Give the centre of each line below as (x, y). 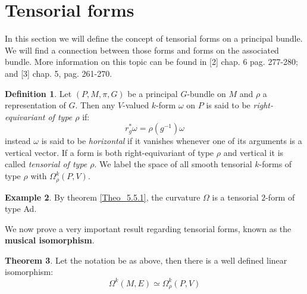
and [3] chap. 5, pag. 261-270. (59, 73)
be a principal (153, 93)
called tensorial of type (46, 164)
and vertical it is (253, 152)
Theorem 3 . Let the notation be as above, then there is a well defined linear (146, 260)
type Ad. (21, 209)
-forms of (275, 164)
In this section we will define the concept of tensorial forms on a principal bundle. (154, 38)
